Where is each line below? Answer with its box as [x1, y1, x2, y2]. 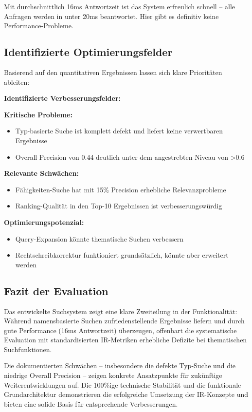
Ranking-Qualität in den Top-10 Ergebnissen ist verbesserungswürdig [15, 201, 222, 211]
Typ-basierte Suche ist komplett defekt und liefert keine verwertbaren [15, 126, 223, 136]
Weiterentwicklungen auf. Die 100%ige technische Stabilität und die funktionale [4, 379, 241, 390]
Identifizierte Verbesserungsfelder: [4, 93, 121, 103]
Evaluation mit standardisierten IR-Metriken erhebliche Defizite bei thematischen [4, 335, 247, 345]
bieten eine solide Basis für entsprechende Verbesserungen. [4, 398, 178, 409]
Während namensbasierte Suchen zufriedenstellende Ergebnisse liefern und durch [4, 316, 245, 326]
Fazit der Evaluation [4, 283, 108, 298]
